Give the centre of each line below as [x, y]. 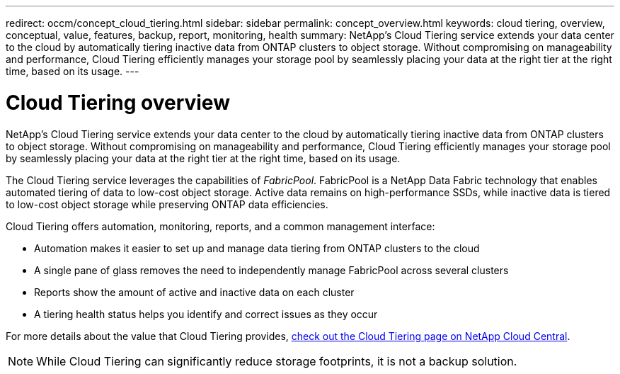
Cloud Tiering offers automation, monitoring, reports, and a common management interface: [220, 226]
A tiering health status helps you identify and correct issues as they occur [206, 314]
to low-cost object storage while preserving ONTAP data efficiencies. [167, 204]
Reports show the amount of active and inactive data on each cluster [194, 292]
